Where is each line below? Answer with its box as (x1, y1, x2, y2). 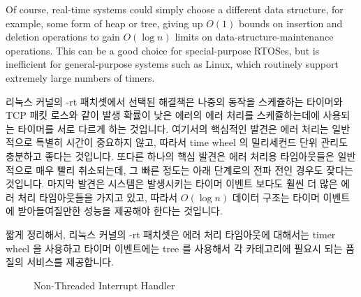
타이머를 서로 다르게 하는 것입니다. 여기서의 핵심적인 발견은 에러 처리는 (17, 121, 329, 136)
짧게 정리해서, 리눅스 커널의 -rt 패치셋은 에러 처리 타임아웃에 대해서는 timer (6, 226, 336, 241)
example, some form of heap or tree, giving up (6, 15, 203, 30)
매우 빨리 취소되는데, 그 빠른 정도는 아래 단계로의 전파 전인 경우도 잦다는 (36, 162, 353, 177)
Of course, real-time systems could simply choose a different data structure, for (6, 2, 344, 16)
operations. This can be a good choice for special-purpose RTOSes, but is (6, 43, 320, 57)
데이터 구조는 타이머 (232, 189, 320, 204)
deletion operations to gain (6, 29, 120, 44)
